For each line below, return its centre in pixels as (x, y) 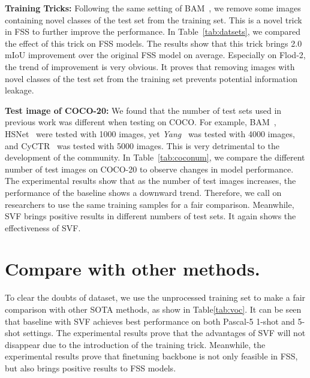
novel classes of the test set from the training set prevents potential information (151, 78)
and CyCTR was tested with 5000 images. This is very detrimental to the (142, 145)
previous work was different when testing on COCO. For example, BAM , (141, 122)
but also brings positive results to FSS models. (91, 368)
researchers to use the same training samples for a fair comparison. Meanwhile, (150, 204)
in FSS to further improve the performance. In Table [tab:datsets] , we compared (153, 31)
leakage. (19, 90)
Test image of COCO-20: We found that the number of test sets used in (143, 110)
